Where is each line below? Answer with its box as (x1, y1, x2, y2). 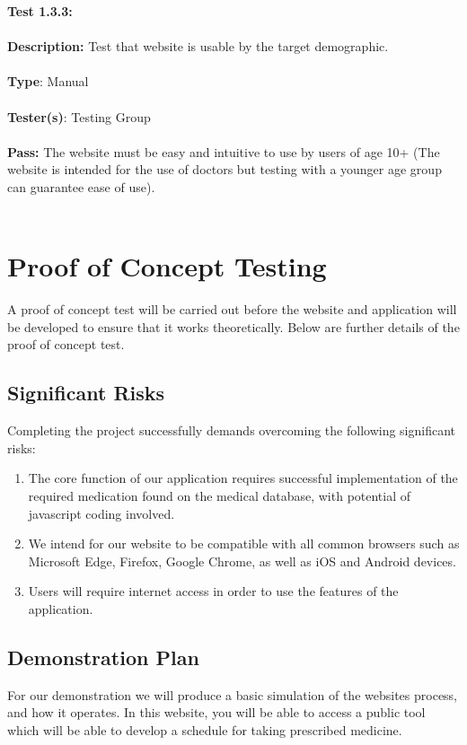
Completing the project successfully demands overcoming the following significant (7, 421, 456, 440)
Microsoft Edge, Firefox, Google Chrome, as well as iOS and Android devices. (28, 551, 456, 570)
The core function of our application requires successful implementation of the (28, 469, 458, 487)
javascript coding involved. (28, 504, 175, 522)
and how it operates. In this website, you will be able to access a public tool (7, 703, 426, 722)
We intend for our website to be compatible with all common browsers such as (28, 534, 460, 553)
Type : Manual (7, 72, 89, 91)
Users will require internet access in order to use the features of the (28, 582, 399, 600)
